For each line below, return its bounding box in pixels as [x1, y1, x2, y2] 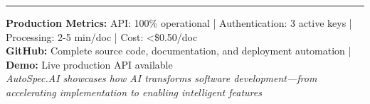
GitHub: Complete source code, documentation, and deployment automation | [6, 43, 351, 58]
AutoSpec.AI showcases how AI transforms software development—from [6, 71, 317, 86]
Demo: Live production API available [6, 57, 173, 71]
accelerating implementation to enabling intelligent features [6, 84, 262, 99]
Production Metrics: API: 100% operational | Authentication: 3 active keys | [6, 16, 352, 30]
